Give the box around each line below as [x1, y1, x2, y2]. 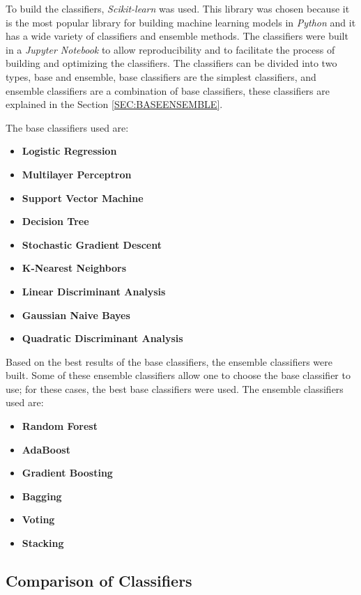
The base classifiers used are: [6, 120, 129, 134]
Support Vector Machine [22, 190, 144, 205]
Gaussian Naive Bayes [22, 307, 130, 322]
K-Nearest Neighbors [22, 261, 126, 275]
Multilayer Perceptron [22, 167, 132, 181]
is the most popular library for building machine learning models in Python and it [6, 15, 356, 29]
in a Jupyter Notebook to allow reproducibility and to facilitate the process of [6, 42, 335, 56]
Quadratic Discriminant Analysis [22, 331, 183, 346]
